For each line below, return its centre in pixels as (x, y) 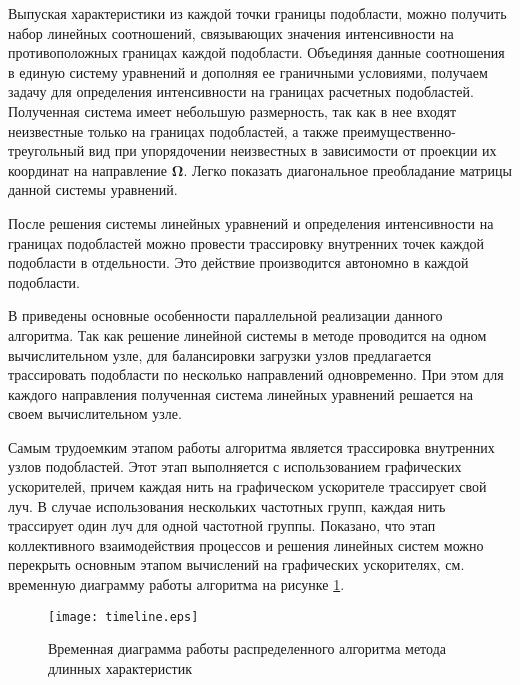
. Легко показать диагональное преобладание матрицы (348, 169)
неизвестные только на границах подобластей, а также (173, 130)
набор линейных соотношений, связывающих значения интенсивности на (231, 32)
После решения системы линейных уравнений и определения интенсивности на (251, 222)
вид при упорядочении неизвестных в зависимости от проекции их (292, 150)
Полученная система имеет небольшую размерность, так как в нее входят (232, 110)
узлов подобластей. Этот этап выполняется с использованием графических (235, 466)
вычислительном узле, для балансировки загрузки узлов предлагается (220, 354)
